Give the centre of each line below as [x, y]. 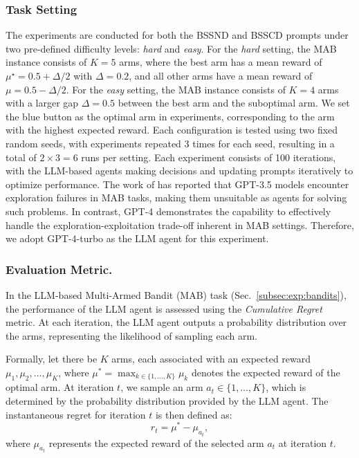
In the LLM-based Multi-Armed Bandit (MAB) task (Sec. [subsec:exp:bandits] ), [176, 294]
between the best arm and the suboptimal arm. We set [234, 103]
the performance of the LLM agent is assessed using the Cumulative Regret [164, 308]
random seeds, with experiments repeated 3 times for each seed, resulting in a [170, 143]
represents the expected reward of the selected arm [156, 442]
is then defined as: [194, 414]
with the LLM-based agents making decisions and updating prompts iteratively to [179, 171]
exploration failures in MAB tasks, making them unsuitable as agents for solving [176, 198]
